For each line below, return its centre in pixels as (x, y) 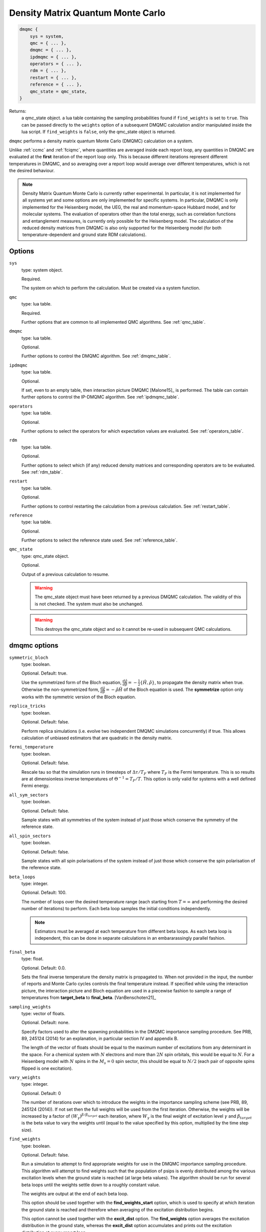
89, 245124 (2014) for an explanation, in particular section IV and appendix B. (100, 1039)
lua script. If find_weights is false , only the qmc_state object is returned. (99, 132)
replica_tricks (28, 706)
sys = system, (47, 36)
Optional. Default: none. (46, 1023)
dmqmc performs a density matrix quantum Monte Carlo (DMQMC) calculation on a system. (101, 141)
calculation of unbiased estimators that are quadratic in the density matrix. (97, 738)
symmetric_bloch (29, 657)
